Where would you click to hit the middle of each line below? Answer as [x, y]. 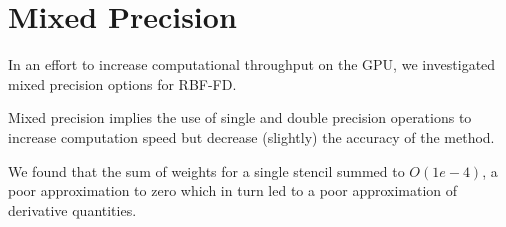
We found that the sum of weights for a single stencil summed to [206, 170]
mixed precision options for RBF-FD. [122, 83]
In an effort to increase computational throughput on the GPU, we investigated [252, 64]
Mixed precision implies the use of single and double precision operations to [240, 117]
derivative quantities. [72, 209]
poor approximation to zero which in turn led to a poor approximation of [233, 190]
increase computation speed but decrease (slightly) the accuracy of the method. [251, 136]
